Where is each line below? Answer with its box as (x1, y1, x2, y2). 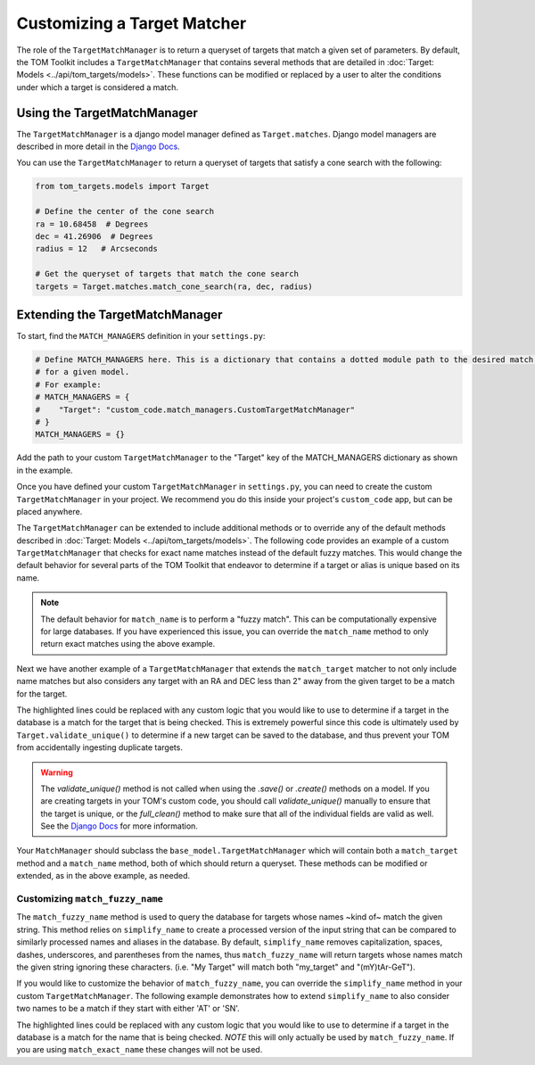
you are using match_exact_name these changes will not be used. (16, 1044, 263, 1055)
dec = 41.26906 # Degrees (35, 231, 153, 241)
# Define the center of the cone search (35, 206, 214, 217)
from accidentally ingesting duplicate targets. (16, 742, 183, 753)
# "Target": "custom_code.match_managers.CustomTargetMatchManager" (35, 404, 356, 415)
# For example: (35, 379, 102, 390)
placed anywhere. (16, 506, 83, 516)
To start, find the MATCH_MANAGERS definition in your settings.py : (16, 331, 266, 342)
